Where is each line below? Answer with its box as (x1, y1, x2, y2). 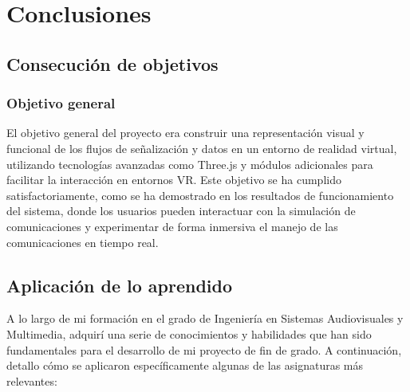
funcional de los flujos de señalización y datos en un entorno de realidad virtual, (6, 139, 397, 156)
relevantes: (6, 372, 57, 389)
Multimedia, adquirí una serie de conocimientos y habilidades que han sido (6, 325, 372, 342)
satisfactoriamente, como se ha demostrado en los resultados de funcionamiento (6, 186, 394, 203)
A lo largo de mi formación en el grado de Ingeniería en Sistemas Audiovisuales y (6, 310, 404, 327)
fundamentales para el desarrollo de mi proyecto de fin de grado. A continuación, (6, 341, 402, 358)
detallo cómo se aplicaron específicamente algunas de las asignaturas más (6, 357, 364, 374)
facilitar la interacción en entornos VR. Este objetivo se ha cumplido (6, 171, 341, 188)
